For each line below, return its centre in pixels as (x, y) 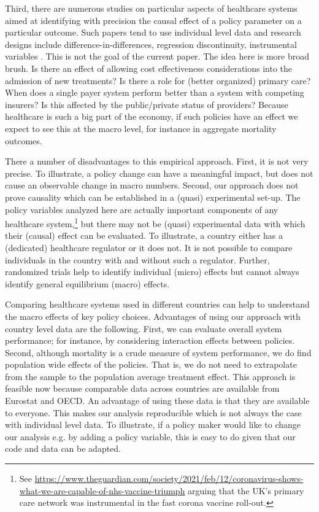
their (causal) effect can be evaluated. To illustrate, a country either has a (144, 235)
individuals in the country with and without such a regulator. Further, (137, 259)
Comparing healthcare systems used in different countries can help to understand (157, 304)
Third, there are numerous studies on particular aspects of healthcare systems (151, 8)
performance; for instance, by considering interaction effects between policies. (150, 340)
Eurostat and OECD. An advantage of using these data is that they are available (157, 401)
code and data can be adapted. (63, 448)
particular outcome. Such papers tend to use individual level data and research (153, 32)
